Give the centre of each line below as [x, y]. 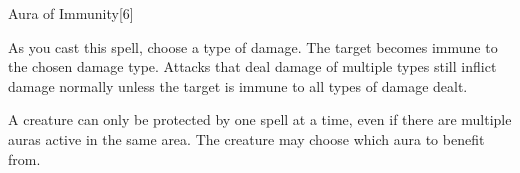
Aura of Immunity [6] [71, 13]
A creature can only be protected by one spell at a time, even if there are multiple [260, 119]
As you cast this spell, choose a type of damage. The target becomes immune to [253, 46]
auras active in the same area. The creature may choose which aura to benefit [246, 138]
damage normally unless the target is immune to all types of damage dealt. [238, 85]
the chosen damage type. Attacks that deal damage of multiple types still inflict [252, 66]
